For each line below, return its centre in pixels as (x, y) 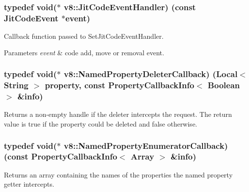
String (16, 85)
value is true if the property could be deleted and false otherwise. (101, 123)
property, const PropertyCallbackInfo (119, 85)
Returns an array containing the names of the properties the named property (118, 174)
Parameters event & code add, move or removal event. (84, 52)
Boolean (224, 85)
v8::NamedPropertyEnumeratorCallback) (146, 145)
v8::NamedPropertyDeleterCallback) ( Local (151, 74)
